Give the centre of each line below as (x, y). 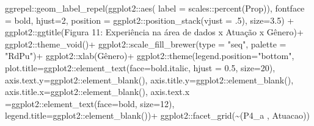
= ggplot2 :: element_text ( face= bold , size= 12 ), (90, 103)
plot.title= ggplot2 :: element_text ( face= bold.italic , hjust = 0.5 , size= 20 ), (140, 67)
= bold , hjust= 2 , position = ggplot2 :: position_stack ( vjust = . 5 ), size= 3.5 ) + (150, 20)
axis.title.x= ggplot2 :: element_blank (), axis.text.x (97, 92)
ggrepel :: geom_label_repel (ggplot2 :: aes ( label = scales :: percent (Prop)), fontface (155, 8)
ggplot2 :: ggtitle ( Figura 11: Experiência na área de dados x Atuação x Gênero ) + (154, 32)
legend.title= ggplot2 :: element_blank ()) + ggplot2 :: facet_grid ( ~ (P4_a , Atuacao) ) (157, 115)
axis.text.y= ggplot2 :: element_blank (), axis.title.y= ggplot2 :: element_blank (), (149, 79)
